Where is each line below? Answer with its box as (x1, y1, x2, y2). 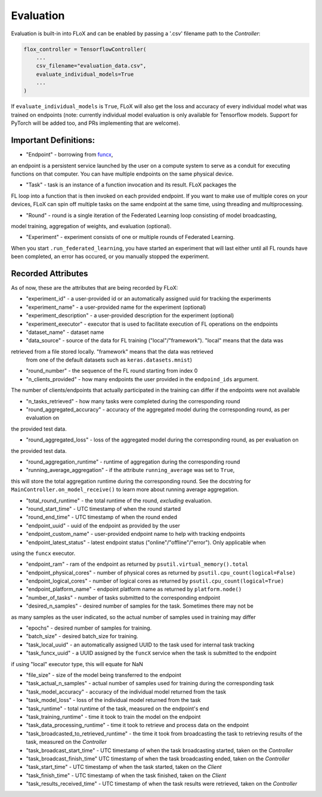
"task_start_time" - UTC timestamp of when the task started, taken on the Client (26, 764, 222, 771)
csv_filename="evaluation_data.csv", (36, 63, 147, 69)
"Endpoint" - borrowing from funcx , (26, 151, 113, 158)
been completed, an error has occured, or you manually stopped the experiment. (11, 253, 210, 260)
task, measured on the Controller (26, 738, 107, 746)
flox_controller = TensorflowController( (23, 45, 147, 53)
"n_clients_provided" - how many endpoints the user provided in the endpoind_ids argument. (26, 375, 259, 382)
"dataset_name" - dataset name (26, 329, 104, 336)
